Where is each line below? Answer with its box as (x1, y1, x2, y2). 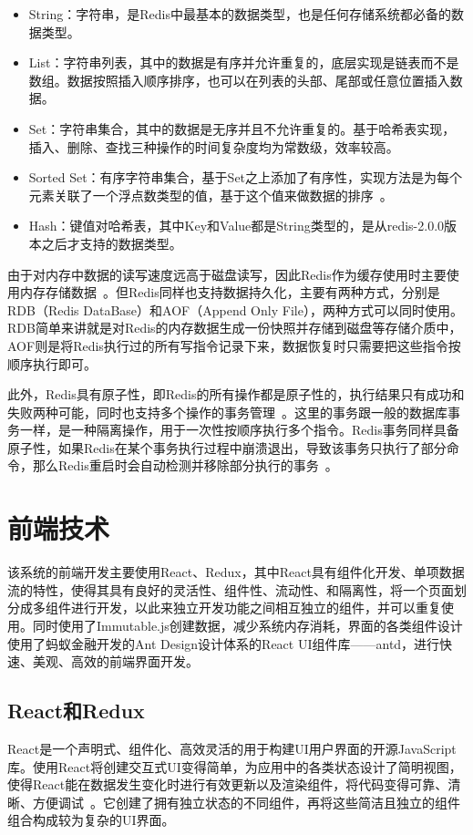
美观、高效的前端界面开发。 (32, 652, 199, 671)
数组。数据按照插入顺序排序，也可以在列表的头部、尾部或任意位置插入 (28, 70, 450, 89)
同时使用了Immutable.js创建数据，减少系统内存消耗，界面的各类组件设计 (32, 615, 463, 634)
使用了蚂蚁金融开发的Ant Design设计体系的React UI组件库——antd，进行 (7, 634, 440, 653)
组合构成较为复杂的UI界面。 (7, 810, 175, 830)
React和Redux (7, 696, 145, 725)
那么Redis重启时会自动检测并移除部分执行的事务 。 (32, 456, 338, 475)
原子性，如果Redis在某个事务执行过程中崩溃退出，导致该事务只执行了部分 (7, 438, 447, 457)
